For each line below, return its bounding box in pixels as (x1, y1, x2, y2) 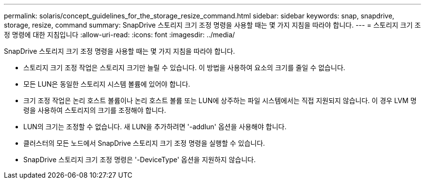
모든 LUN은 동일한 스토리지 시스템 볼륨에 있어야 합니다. (23, 80, 190, 88)
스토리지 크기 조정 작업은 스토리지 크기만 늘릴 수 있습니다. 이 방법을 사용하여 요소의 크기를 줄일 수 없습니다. (23, 63, 345, 72)
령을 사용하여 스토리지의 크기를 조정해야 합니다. (23, 106, 166, 114)
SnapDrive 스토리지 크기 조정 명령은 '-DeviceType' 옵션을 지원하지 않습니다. (23, 155, 256, 164)
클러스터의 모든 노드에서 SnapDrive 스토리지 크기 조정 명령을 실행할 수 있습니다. (23, 139, 265, 147)
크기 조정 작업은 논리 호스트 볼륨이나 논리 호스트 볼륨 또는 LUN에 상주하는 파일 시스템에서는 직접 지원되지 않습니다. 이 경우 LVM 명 (23, 96, 417, 105)
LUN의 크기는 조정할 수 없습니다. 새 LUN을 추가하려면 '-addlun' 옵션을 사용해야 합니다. (23, 122, 287, 131)
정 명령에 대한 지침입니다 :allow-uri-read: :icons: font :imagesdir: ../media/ (4, 30, 235, 39)
